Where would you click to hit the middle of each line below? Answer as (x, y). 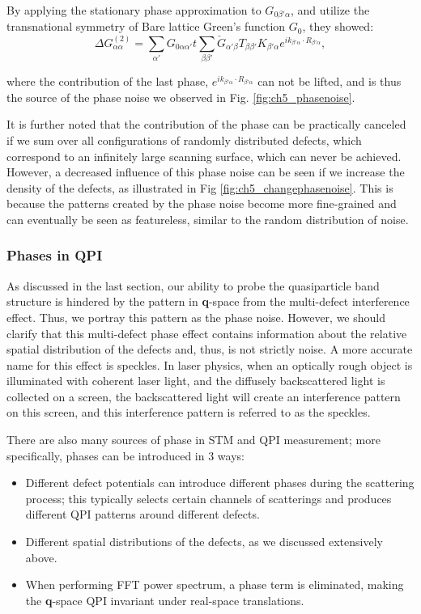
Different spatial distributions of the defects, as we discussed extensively (204, 542)
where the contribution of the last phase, (108, 81)
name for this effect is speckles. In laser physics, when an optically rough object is (210, 364)
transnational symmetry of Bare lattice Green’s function (146, 26)
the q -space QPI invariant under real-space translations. (165, 600)
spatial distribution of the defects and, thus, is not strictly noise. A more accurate (210, 349)
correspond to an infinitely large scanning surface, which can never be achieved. (204, 156)
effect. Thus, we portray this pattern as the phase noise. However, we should (196, 317)
